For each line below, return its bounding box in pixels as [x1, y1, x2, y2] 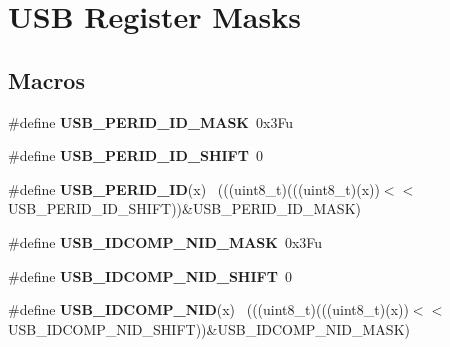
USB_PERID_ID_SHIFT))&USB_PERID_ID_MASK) [8, 198, 361, 219]
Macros [8, 64, 85, 95]
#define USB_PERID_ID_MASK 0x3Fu [8, 111, 294, 132]
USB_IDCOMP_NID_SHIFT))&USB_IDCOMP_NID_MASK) [8, 318, 410, 339]
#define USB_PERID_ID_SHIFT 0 [8, 145, 263, 166]
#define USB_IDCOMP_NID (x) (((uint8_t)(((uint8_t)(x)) [8, 299, 409, 320]
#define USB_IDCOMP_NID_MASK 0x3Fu [8, 231, 323, 252]
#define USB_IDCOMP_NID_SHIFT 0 [8, 265, 292, 286]
